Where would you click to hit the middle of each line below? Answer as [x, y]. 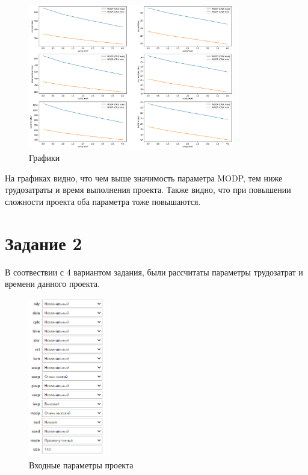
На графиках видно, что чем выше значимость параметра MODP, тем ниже [144, 178]
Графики [45, 158]
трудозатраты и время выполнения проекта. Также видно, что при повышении [148, 190]
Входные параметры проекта [81, 464]
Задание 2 [44, 243]
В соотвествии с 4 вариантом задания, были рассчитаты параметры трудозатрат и [154, 272]
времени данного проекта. [52, 284]
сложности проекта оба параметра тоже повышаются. [103, 201]
